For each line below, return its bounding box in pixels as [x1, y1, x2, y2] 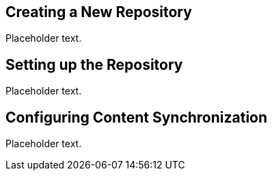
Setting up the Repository [5, 55, 183, 73]
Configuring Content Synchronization [5, 108, 268, 126]
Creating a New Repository [5, 3, 192, 21]
